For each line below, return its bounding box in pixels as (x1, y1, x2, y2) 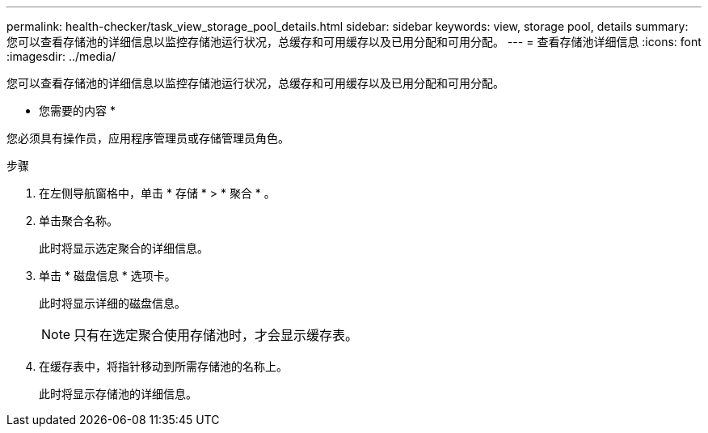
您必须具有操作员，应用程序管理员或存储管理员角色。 (6, 131, 289, 145)
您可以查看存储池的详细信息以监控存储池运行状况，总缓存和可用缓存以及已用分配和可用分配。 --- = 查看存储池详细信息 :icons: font (6, 35, 702, 49)
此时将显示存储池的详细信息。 (39, 387, 197, 401)
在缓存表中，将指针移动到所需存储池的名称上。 (39, 359, 288, 373)
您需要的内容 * (39, 104, 116, 117)
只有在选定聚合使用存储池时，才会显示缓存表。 (74, 327, 359, 343)
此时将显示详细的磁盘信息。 (39, 296, 186, 310)
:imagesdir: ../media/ (6, 49, 116, 63)
